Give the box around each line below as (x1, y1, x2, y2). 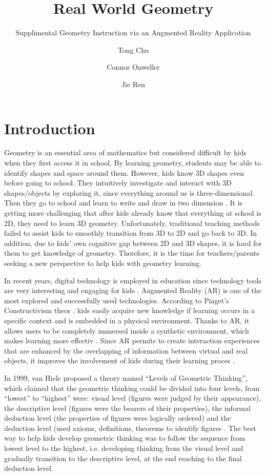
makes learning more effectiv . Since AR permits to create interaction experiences (4, 335, 260, 346)
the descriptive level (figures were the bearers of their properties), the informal (4, 402, 251, 413)
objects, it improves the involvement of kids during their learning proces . (4, 355, 235, 366)
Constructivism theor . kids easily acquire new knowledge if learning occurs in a (4, 305, 255, 316)
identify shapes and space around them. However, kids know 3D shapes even (4, 167, 244, 178)
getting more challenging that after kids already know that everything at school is (4, 208, 261, 218)
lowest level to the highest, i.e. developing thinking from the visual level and (4, 443, 243, 453)
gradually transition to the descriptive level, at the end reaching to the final (4, 452, 242, 463)
